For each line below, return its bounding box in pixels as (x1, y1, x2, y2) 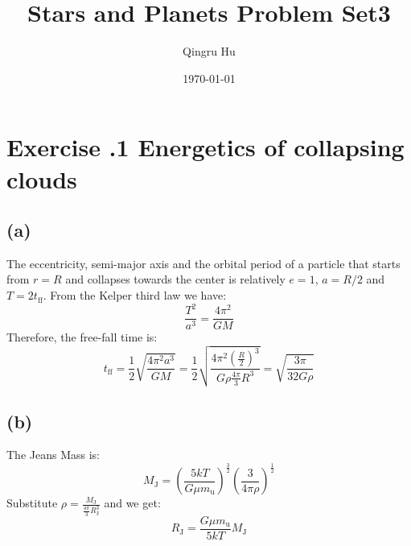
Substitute (6, 494, 58, 511)
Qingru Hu (183, 43, 236, 60)
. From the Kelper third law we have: (43, 287, 227, 304)
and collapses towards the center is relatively (65, 271, 286, 287)
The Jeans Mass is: (6, 446, 100, 463)
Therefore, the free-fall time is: (6, 329, 158, 345)
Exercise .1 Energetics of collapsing (6, 130, 405, 163)
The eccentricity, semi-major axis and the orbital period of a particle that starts (6, 254, 401, 271)
